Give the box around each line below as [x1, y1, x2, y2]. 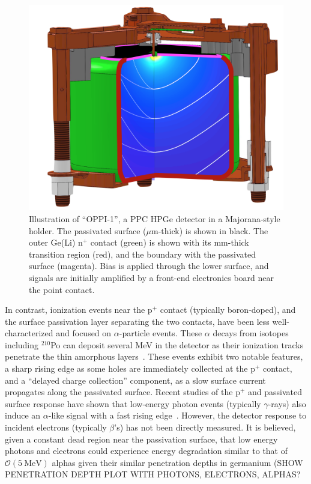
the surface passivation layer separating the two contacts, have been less [5, 315, 270, 327]
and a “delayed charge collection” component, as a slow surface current [5, 374, 266, 386]
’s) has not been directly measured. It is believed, [114, 421, 296, 434]
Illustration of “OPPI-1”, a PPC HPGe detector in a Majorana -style [29, 212, 280, 225]
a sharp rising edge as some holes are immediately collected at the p [5, 362, 255, 375]
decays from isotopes [213, 327, 289, 339]
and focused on [56, 327, 112, 339]
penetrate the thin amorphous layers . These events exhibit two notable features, [5, 350, 303, 363]
